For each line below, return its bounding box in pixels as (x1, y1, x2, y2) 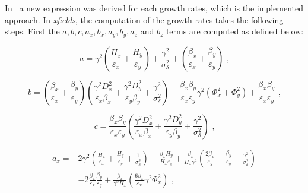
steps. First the (5, 25, 60, 37)
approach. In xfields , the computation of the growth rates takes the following (5, 13, 284, 26)
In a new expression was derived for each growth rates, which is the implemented (5, 2, 303, 14)
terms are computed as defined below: (166, 25, 304, 37)
